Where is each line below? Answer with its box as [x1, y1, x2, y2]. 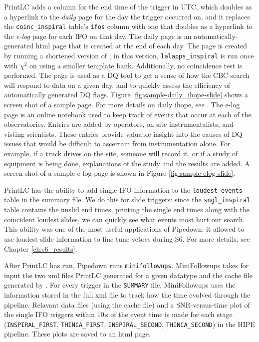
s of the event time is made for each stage [105, 309, 233, 320]
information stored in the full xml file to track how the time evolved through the [4, 290, 251, 300]
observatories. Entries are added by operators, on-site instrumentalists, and [4, 119, 234, 129]
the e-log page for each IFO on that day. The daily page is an [4, 30, 192, 41]
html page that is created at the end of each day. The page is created [35, 40, 248, 51]
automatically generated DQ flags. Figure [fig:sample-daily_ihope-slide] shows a [4, 89, 248, 100]
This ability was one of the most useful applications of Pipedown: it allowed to [4, 224, 245, 234]
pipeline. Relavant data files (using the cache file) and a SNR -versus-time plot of [4, 299, 250, 310]
